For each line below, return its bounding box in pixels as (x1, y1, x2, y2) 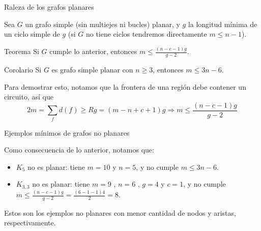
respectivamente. (4, 217, 56, 228)
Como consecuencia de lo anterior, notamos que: (4, 144, 154, 155)
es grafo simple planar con (51, 64, 133, 74)
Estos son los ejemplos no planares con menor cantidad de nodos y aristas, (4, 207, 236, 218)
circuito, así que (4, 91, 53, 102)
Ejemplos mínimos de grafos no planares (4, 127, 130, 138)
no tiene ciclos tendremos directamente (85, 29, 207, 39)
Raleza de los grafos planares (4, 2, 94, 12)
